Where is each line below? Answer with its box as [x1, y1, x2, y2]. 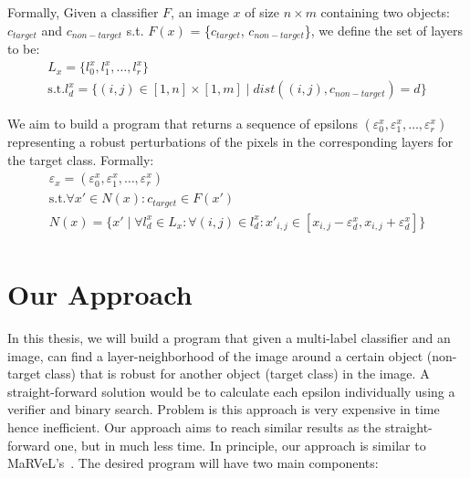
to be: [7, 39, 40, 58]
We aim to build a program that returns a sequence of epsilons [7, 114, 358, 133]
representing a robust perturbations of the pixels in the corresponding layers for [7, 132, 454, 151]
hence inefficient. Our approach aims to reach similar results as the [7, 418, 381, 437]
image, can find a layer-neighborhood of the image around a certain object [7, 346, 423, 365]
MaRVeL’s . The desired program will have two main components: [7, 453, 379, 473]
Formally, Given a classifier [7, 3, 159, 21]
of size [245, 3, 280, 21]
